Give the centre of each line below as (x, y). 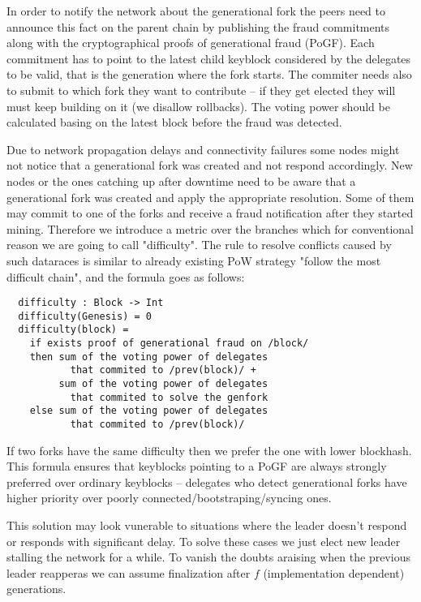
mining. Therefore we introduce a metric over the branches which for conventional (210, 228)
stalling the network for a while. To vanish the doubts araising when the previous (208, 557)
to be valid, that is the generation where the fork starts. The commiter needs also (209, 74)
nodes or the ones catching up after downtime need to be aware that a (181, 181)
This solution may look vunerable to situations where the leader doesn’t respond (207, 525)
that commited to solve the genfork (169, 397)
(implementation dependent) (334, 572)
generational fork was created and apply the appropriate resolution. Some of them (210, 197)
